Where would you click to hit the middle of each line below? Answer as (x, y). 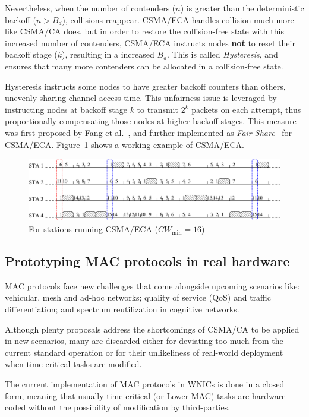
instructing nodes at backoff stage (66, 109)
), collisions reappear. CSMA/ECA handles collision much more (178, 19)
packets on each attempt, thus (246, 109)
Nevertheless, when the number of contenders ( (90, 8)
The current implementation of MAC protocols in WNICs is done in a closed (145, 384)
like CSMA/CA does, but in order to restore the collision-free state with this (144, 31)
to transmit (157, 109)
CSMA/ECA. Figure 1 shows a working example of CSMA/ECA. (124, 144)
